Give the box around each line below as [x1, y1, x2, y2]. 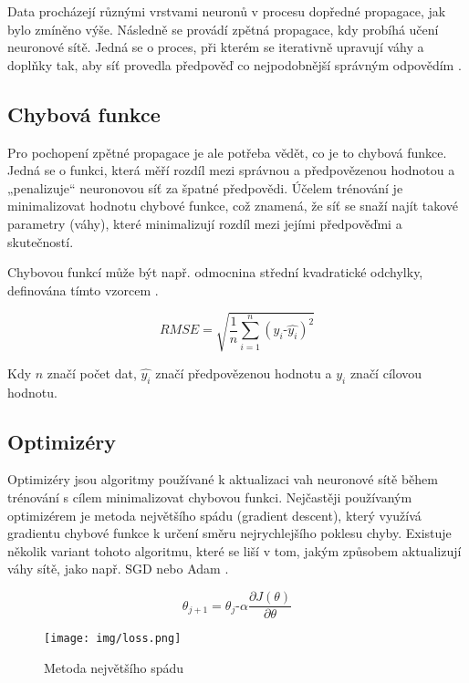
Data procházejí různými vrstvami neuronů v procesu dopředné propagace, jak [7, 2, 446, 20]
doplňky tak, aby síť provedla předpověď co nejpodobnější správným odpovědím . [7, 55, 462, 74]
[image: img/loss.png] [44, 632, 182, 646]
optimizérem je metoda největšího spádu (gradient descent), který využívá [7, 505, 422, 524]
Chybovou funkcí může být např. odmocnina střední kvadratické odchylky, [7, 263, 423, 282]
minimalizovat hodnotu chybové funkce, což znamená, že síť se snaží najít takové [7, 196, 459, 215]
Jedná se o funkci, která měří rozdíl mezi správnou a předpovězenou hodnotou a [7, 160, 455, 180]
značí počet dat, [47, 363, 137, 382]
